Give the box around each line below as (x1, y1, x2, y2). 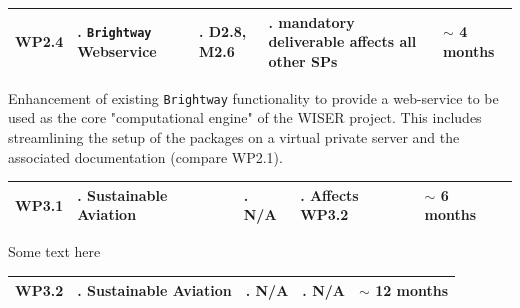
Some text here (8, 241, 101, 262)
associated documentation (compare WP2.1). (8, 146, 283, 167)
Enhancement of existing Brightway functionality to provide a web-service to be (8, 87, 499, 108)
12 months (375, 279, 449, 300)
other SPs (268, 50, 338, 71)
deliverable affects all (268, 31, 417, 52)
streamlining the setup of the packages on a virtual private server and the (8, 127, 460, 148)
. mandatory (268, 11, 355, 32)
